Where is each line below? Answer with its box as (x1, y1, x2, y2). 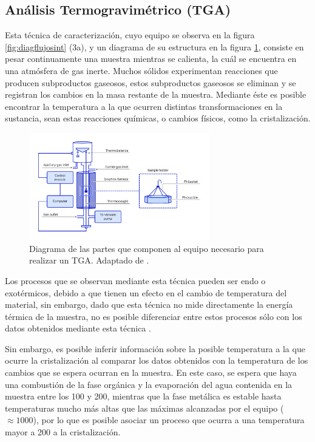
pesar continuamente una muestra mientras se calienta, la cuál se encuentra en (5, 52, 297, 65)
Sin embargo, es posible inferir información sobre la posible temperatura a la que (5, 342, 305, 355)
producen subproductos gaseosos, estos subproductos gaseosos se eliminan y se (5, 76, 296, 89)
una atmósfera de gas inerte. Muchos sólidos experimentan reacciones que (5, 64, 278, 76)
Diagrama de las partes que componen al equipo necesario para (29, 242, 264, 254)
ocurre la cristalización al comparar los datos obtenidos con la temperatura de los (5, 354, 308, 367)
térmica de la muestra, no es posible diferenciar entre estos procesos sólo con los (5, 310, 302, 322)
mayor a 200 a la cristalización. (5, 426, 121, 438)
